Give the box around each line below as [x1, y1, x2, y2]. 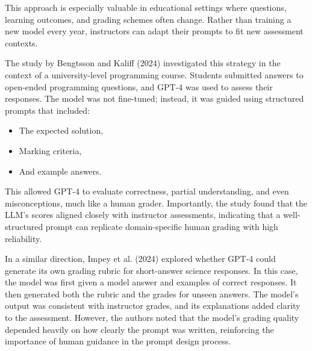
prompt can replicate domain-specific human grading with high [45, 220, 278, 232]
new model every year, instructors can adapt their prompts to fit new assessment [5, 25, 304, 37]
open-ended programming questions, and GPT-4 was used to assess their [5, 80, 273, 93]
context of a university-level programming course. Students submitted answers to [5, 68, 304, 81]
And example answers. [19, 164, 102, 177]
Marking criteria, [19, 144, 82, 157]
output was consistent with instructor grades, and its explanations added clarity [5, 299, 301, 312]
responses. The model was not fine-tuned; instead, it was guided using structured [5, 92, 304, 105]
